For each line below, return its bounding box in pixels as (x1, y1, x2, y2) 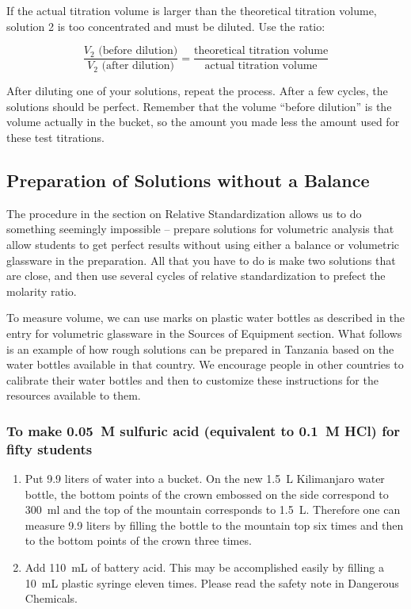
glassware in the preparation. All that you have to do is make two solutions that (6, 251, 396, 268)
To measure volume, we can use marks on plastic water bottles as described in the (6, 309, 405, 326)
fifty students (6, 439, 93, 458)
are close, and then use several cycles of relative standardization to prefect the (6, 267, 386, 284)
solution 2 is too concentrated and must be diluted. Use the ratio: (6, 17, 325, 34)
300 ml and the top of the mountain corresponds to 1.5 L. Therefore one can (25, 501, 401, 518)
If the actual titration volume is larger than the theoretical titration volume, (6, 2, 377, 18)
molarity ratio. (6, 282, 77, 299)
